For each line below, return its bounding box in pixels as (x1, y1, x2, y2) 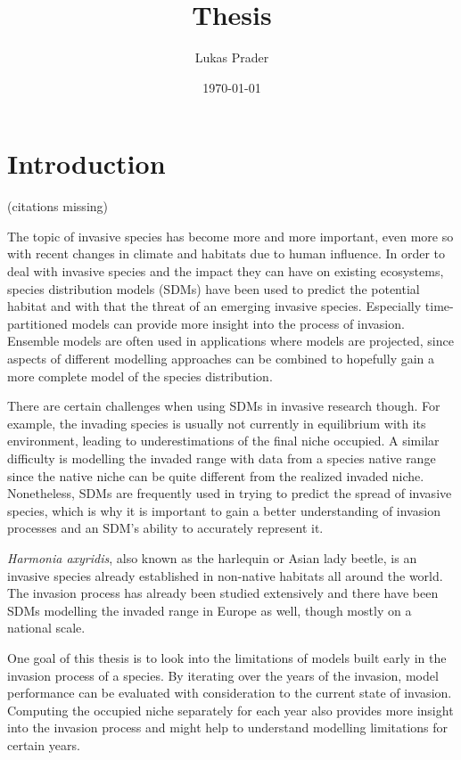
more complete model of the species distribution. (7, 366, 273, 385)
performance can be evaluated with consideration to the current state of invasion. (7, 683, 452, 702)
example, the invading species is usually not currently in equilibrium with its (7, 413, 426, 432)
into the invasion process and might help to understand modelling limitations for (7, 718, 449, 737)
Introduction (7, 145, 166, 182)
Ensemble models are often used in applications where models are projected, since (7, 331, 454, 350)
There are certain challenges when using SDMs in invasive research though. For (7, 396, 440, 415)
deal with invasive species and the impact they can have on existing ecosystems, (7, 262, 444, 281)
